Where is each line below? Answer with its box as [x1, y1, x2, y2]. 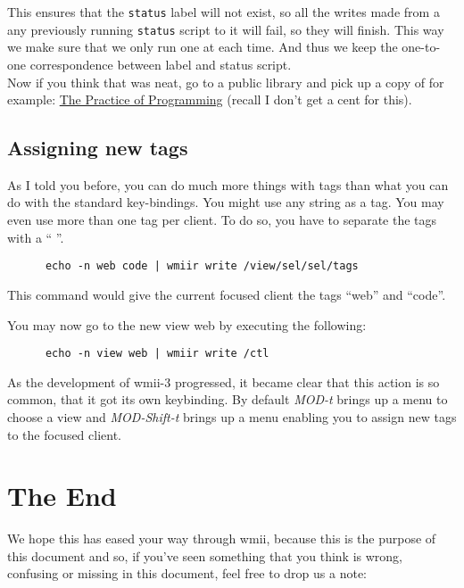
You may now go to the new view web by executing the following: [7, 315, 367, 334]
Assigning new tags [7, 134, 188, 161]
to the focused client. [7, 425, 122, 443]
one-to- [402, 37, 441, 56]
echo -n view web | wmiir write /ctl [45, 347, 269, 360]
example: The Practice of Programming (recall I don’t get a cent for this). [7, 90, 412, 109]
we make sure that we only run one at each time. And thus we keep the [7, 37, 398, 56]
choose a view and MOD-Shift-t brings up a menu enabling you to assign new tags [7, 407, 457, 426]
